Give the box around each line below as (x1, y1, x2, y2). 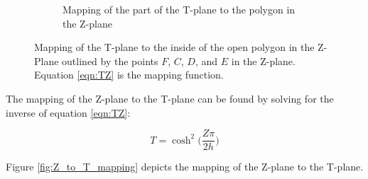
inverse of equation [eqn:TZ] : (6, 105, 131, 120)
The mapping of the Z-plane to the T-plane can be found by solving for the (6, 91, 334, 105)
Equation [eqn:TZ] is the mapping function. (34, 67, 224, 82)
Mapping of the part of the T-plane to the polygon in (63, 2, 296, 16)
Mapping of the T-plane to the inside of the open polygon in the (34, 40, 315, 54)
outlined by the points (62, 53, 158, 68)
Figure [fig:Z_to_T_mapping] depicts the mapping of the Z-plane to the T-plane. (6, 159, 364, 174)
